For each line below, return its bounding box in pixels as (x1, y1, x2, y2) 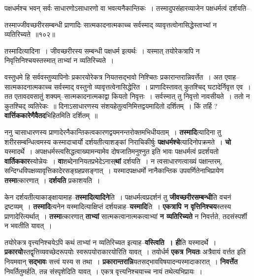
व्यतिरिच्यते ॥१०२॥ (4, 29, 55, 39)
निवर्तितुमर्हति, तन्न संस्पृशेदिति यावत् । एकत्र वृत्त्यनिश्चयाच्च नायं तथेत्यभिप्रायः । (4, 266, 203, 276)
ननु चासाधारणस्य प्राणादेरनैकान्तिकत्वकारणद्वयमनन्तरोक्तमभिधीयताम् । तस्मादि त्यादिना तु (4, 126, 222, 137)
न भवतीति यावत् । (4, 220, 52, 231)
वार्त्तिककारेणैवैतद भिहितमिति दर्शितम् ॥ (4, 110, 98, 121)
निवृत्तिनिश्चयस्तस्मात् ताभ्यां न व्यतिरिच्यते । (4, 55, 114, 65)
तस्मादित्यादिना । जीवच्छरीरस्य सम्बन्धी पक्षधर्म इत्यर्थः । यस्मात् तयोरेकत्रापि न (4, 45, 200, 56)
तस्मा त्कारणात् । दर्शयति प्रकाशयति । (4, 175, 100, 185)
